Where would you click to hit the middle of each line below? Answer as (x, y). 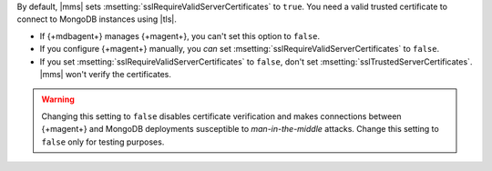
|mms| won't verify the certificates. (106, 74)
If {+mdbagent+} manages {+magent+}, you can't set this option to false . (180, 35)
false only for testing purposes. (103, 142)
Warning (58, 99)
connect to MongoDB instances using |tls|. (97, 19)
